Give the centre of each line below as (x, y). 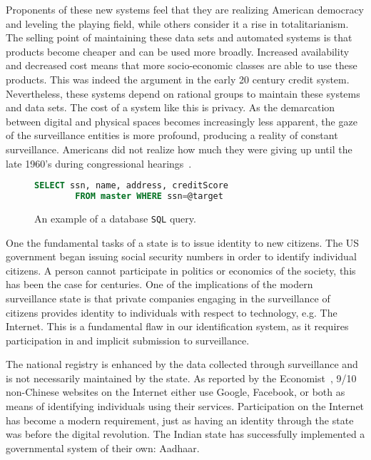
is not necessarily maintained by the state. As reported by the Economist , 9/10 (181, 378)
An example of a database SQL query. (115, 218)
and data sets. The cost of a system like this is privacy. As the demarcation (171, 107)
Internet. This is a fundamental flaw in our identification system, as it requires (177, 326)
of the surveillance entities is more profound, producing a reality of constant (172, 135)
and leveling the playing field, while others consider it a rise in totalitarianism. (177, 23)
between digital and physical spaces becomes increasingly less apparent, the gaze (182, 121)
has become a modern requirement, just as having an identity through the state (180, 420)
